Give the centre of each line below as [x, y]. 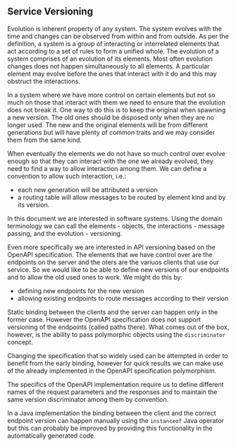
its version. [33, 205]
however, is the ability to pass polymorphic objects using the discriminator [117, 334]
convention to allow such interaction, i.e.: [67, 176]
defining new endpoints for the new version [81, 291]
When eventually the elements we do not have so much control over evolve [116, 153]
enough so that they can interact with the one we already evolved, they [110, 161]
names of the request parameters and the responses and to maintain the [112, 392]
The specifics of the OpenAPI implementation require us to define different [116, 384]
